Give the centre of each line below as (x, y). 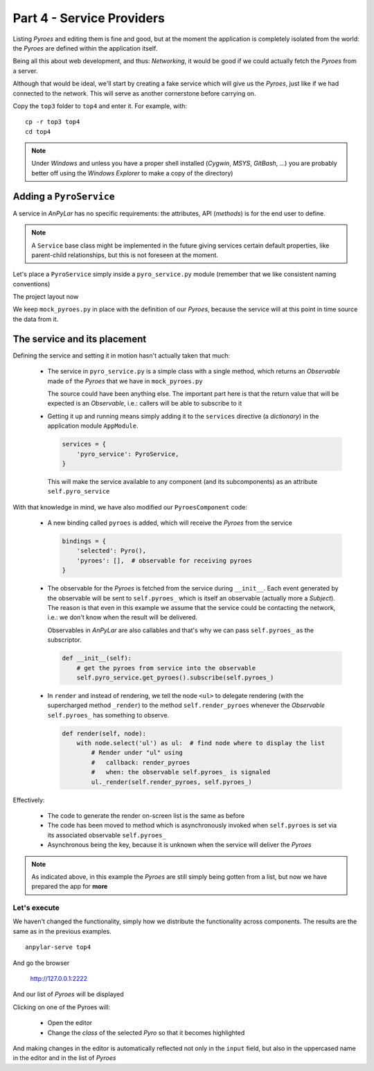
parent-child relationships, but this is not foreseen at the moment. (125, 255)
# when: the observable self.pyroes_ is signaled (181, 772)
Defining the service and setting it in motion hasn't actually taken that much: (122, 355)
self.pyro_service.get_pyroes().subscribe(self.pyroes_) (175, 677)
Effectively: (29, 800)
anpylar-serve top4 (58, 947)
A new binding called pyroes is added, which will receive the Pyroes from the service (170, 523)
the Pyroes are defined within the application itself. (85, 48)
